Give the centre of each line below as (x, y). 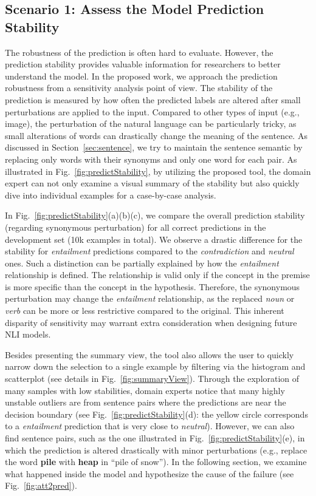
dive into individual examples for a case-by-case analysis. (111, 195)
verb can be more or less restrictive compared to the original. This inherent (145, 311)
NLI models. (28, 334)
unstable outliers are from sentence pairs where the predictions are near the (146, 402)
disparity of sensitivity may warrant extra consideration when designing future (151, 322)
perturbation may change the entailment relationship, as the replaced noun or (150, 298)
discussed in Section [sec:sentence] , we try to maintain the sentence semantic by (154, 147)
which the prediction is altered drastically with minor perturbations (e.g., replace (156, 450)
